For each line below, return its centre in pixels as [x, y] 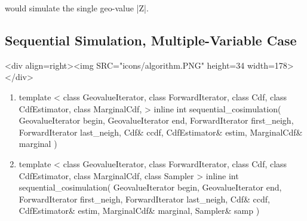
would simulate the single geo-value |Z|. [77, 8]
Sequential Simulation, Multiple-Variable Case [151, 40]
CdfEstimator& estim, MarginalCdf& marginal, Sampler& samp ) [139, 211]
